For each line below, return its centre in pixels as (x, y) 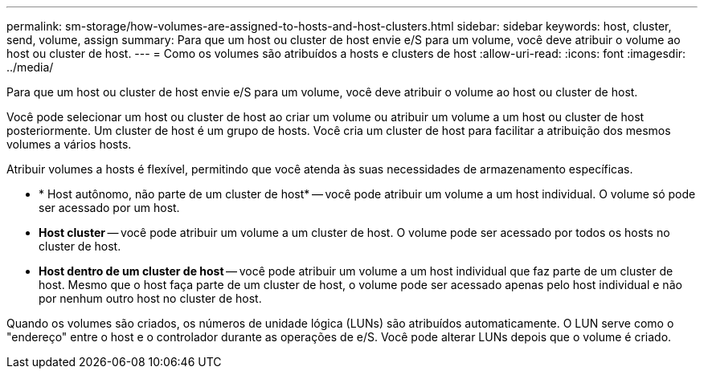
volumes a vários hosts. (69, 144)
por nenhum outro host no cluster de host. (150, 298)
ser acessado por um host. (109, 208)
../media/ (30, 67)
